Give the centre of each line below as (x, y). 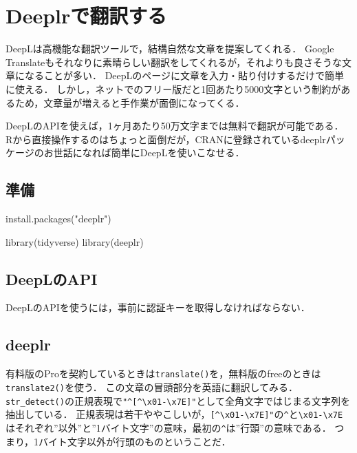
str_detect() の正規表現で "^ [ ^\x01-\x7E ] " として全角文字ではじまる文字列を (178, 400)
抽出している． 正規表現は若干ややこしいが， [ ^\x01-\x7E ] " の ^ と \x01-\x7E (174, 414)
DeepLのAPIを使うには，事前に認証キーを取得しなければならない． (158, 307)
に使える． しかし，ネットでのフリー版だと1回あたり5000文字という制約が (173, 88)
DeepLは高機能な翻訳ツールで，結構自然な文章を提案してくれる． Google (170, 49)
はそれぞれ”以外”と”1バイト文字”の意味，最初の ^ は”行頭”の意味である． (169, 427)
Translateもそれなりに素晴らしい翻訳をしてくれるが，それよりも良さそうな (174, 62)
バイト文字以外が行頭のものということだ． (135, 441)
